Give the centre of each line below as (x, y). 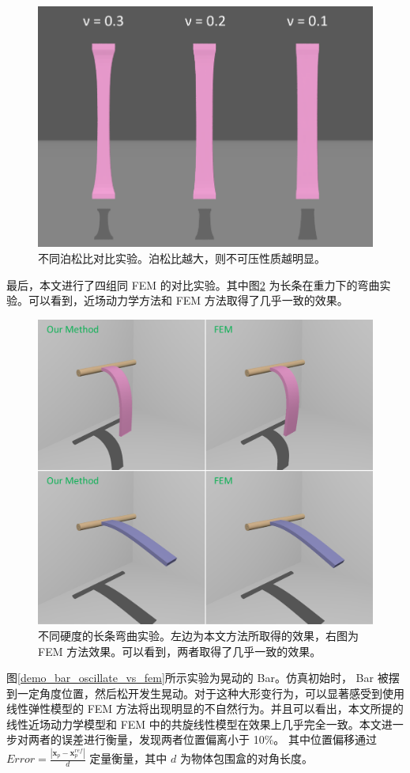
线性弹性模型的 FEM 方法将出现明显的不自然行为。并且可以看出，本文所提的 (205, 709)
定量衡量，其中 (128, 758)
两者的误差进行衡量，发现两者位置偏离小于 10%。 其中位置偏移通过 (202, 739)
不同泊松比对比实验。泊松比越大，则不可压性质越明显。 (182, 258)
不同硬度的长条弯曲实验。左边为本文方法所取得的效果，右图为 (198, 635)
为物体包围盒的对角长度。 (246, 758)
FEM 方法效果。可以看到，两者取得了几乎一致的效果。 (180, 651)
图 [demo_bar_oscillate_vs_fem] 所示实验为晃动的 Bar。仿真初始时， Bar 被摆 (203, 678)
